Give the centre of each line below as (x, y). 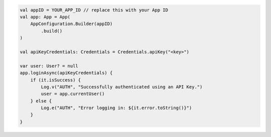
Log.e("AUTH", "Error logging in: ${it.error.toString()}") (116, 108)
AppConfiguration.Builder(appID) (72, 24)
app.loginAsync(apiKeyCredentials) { (66, 73)
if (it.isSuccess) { (56, 80)
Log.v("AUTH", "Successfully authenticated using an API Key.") (122, 87)
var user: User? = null (49, 66)
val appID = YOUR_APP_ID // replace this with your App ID (94, 10)
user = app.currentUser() (73, 94)
